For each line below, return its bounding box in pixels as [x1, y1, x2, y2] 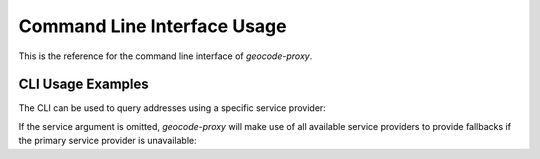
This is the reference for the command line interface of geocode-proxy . [18, 50, 313, 62]
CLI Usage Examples [18, 76, 149, 93]
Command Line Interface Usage [18, 15, 287, 37]
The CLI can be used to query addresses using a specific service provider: [18, 102, 327, 114]
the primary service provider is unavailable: [18, 135, 197, 147]
